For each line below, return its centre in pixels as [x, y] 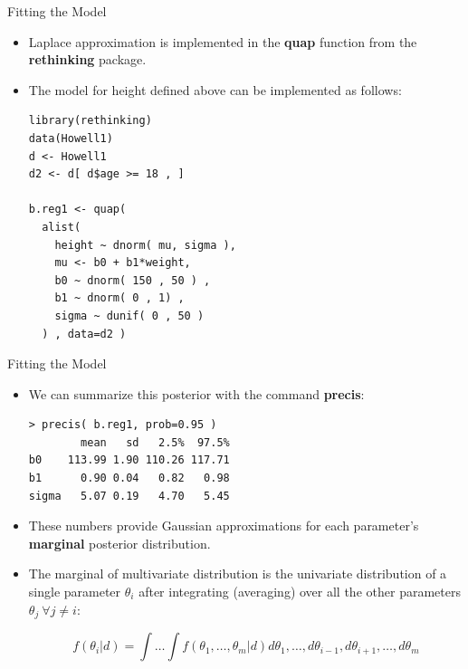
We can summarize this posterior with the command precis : [196, 393]
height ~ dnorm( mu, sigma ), [145, 245]
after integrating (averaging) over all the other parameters [300, 592]
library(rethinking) [90, 121]
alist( [62, 227]
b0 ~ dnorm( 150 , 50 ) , [133, 280]
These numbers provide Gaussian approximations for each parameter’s [224, 526]
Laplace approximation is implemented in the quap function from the [223, 41]
